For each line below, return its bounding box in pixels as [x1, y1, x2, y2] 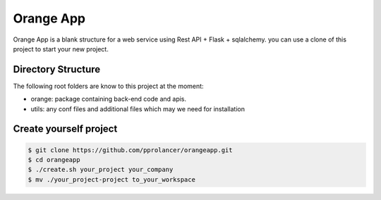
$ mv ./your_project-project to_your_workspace [28, 175, 195, 183]
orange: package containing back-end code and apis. [30, 95, 187, 104]
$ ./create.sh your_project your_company [28, 165, 174, 174]
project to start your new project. [13, 44, 109, 53]
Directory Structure [13, 63, 101, 75]
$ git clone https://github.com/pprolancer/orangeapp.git [28, 146, 233, 154]
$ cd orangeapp [28, 156, 80, 164]
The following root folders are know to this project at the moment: [13, 82, 204, 90]
